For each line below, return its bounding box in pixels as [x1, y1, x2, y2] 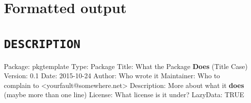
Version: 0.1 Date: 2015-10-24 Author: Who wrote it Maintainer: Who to [4, 70, 220, 81]
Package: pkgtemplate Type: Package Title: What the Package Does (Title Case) [4, 61, 248, 71]
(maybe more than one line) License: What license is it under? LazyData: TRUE [4, 89, 244, 100]
